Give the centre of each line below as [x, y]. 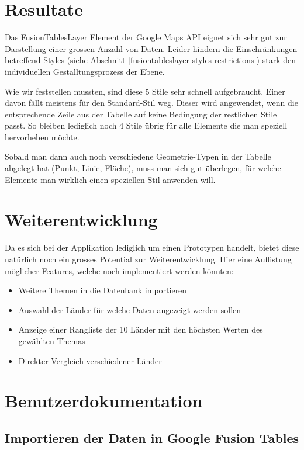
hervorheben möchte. [42, 136]
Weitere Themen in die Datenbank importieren [103, 290]
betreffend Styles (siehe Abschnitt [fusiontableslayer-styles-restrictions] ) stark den [150, 60]
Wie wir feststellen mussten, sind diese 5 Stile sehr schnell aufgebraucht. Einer [145, 91]
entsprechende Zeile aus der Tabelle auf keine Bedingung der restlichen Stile [141, 114]
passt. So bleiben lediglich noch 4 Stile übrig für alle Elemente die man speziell [146, 125]
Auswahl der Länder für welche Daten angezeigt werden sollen [130, 309]
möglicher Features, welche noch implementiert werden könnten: [119, 270]
